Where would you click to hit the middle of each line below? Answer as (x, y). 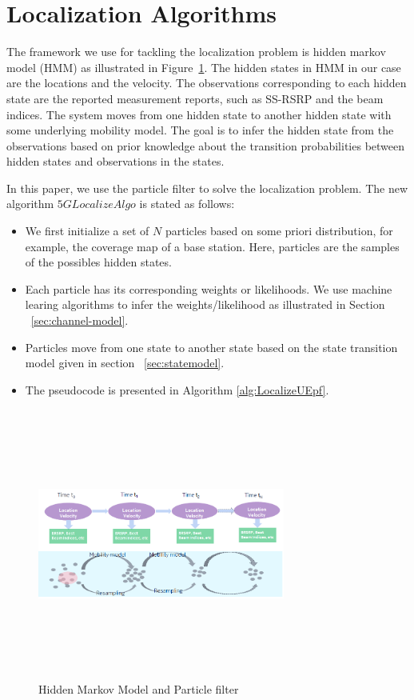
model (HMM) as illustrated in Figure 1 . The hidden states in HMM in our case (204, 67)
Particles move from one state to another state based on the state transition (211, 347)
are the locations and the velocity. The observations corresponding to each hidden (207, 83)
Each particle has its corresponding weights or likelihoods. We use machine (209, 288)
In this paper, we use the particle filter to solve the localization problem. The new (207, 188)
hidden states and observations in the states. (115, 161)
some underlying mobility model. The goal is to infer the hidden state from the (200, 130)
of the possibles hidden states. (98, 262)
